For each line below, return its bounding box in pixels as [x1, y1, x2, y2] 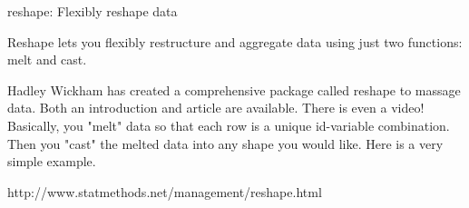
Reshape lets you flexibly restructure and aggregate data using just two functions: [7, 32, 463, 51]
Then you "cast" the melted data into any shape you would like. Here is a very [7, 134, 444, 153]
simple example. [7, 152, 96, 171]
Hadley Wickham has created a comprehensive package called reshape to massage [7, 80, 461, 99]
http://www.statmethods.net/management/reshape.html [7, 182, 322, 201]
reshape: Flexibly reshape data [7, 2, 178, 20]
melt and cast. [7, 50, 87, 69]
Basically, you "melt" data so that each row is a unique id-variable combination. [7, 115, 450, 134]
